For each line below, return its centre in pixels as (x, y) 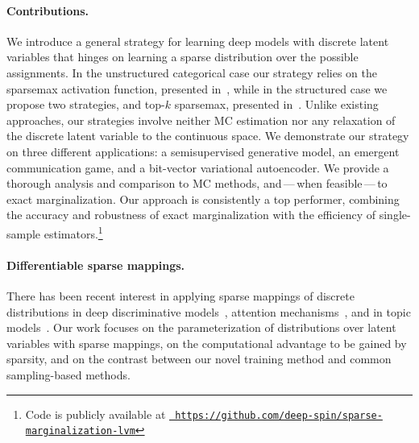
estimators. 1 (73, 232)
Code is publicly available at (95, 414)
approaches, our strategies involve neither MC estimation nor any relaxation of (201, 120)
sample (24, 233)
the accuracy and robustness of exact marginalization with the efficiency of (191, 215)
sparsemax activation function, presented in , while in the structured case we (197, 88)
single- (395, 215)
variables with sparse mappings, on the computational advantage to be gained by (207, 343)
